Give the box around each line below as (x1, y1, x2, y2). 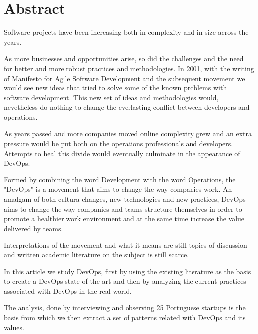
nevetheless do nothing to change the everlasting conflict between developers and (4, 102, 250, 112)
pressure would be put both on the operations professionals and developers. (4, 138, 233, 149)
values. (4, 322, 24, 332)
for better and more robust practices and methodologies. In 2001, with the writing (4, 63, 254, 73)
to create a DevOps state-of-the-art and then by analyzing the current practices (4, 276, 246, 286)
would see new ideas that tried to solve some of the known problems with (4, 83, 227, 93)
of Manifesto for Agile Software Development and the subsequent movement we (4, 73, 245, 83)
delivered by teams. (4, 223, 63, 233)
